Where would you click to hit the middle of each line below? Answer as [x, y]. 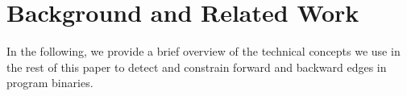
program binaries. [50, 83]
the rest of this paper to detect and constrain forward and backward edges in [197, 67]
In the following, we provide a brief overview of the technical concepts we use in [203, 51]
